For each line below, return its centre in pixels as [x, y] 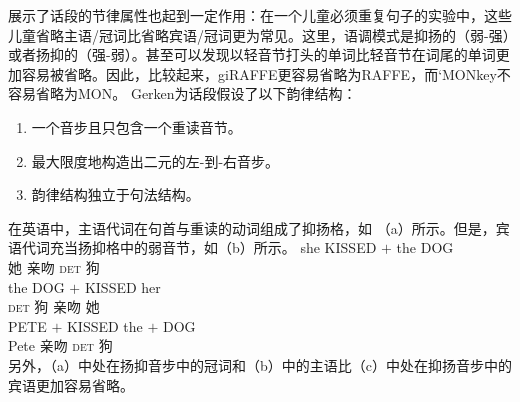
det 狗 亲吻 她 [54, 306]
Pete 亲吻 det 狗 [60, 345]
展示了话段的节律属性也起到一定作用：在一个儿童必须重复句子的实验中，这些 [260, 15]
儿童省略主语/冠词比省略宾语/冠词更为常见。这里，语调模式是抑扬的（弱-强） [259, 34]
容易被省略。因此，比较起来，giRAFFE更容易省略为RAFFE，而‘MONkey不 [266, 73]
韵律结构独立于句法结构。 [115, 194]
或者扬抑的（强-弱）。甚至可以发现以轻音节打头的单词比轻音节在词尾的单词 [252, 54]
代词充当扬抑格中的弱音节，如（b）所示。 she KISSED [199, 247]
